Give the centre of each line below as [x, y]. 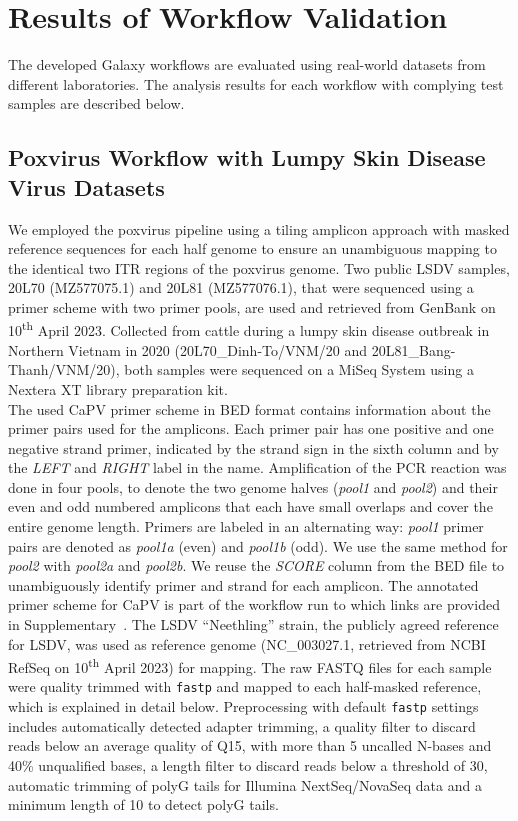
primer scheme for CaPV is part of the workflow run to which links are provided [254, 604]
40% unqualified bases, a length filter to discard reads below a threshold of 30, [248, 764]
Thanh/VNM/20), [64, 369]
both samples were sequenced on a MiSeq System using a [299, 369]
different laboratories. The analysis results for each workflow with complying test [256, 83]
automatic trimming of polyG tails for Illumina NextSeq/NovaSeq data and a [245, 784]
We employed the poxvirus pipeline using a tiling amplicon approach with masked [259, 228]
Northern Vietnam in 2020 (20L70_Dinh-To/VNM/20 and [188, 349]
